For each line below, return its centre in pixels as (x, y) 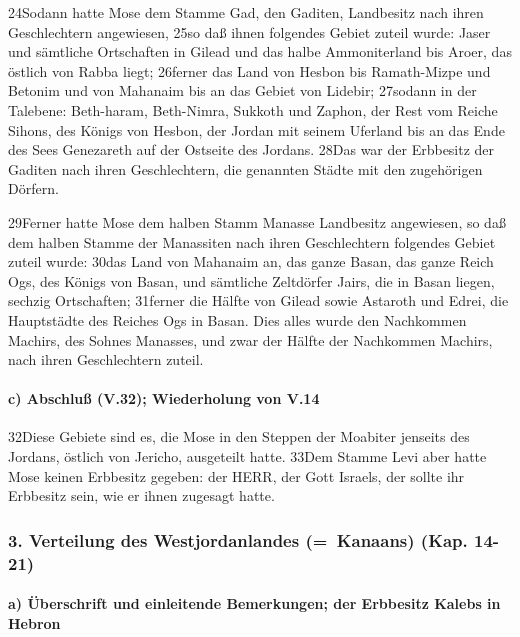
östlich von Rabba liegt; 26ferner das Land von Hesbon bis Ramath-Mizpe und (249, 70)
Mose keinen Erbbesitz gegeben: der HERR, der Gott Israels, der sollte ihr (236, 475)
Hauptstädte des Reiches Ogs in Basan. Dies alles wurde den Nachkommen (237, 319)
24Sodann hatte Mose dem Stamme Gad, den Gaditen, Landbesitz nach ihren (246, 12)
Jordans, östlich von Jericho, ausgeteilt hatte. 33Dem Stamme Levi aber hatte (247, 456)
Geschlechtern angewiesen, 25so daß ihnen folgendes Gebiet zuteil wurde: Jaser (249, 31)
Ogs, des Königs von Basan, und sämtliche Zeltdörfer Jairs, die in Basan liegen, (251, 280)
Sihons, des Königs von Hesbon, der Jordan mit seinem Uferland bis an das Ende (256, 129)
